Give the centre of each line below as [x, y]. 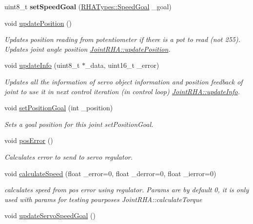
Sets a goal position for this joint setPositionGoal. [79, 124]
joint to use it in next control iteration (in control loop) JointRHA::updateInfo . [122, 91]
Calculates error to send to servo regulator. [69, 156]
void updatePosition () [38, 23]
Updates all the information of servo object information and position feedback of [124, 81]
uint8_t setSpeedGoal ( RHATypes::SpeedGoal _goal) [88, 6]
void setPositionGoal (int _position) [59, 108]
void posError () [29, 140]
